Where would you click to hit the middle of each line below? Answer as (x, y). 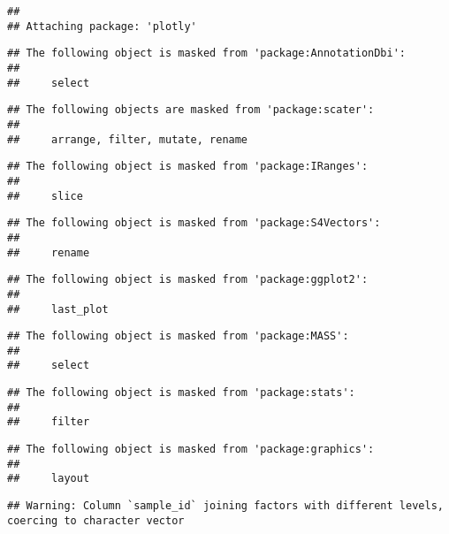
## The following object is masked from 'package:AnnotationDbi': (207, 53)
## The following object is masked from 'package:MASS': (178, 336)
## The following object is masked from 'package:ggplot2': (188, 280)
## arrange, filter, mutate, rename (128, 139)
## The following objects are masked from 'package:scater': (191, 110)
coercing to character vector (96, 520)
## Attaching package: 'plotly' (102, 26)
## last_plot (58, 309)
